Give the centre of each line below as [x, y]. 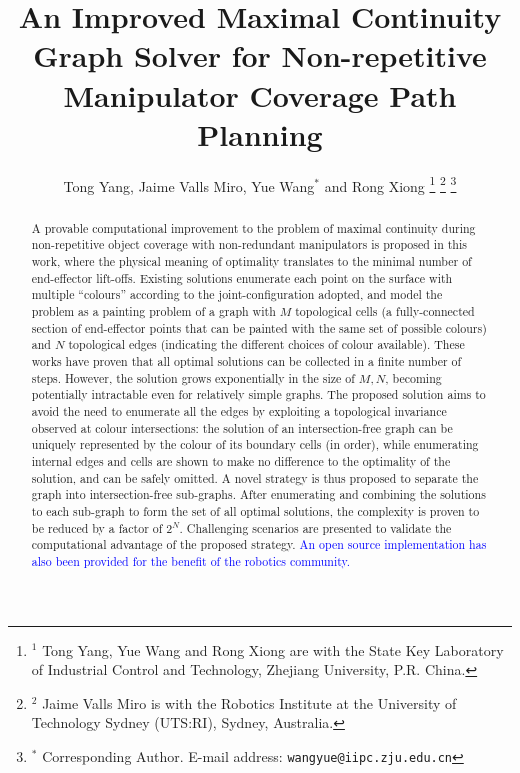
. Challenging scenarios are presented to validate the [315, 527]
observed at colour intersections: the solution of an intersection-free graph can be [242, 427]
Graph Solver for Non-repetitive [260, 55]
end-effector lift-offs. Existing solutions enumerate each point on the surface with [242, 277]
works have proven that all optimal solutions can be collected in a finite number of [246, 360]
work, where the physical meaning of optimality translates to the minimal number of [251, 261]
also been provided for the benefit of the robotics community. [191, 560]
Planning [260, 133]
